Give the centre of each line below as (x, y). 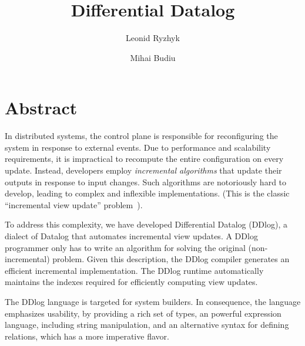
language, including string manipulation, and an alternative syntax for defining (147, 325)
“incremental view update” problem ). (74, 204)
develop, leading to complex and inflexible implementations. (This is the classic (147, 193)
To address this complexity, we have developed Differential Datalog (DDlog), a (146, 224)
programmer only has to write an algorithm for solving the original (125, 247)
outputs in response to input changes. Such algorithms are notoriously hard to (146, 182)
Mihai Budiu (153, 57)
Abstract (41, 108)
